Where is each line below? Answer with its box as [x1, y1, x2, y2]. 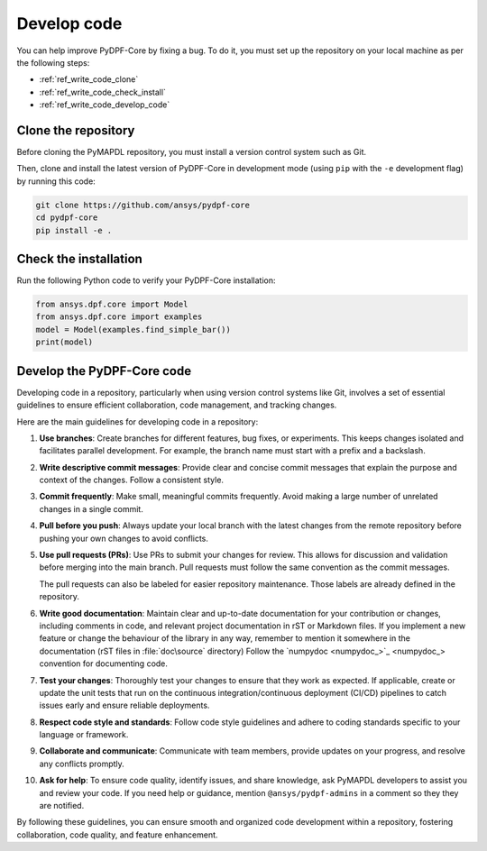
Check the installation [16, 251, 143, 266]
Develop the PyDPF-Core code [16, 363, 192, 379]
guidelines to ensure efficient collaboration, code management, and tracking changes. [16, 399, 337, 410]
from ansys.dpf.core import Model [35, 299, 188, 310]
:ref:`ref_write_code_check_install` [39, 87, 167, 97]
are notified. [39, 801, 85, 811]
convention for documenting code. [39, 658, 169, 669]
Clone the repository [16, 123, 135, 138]
